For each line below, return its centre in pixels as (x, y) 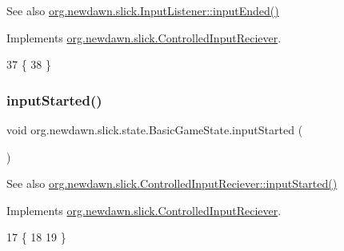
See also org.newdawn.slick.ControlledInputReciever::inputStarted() (172, 183)
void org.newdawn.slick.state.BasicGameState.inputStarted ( (155, 129)
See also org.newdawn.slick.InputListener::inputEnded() (143, 10)
